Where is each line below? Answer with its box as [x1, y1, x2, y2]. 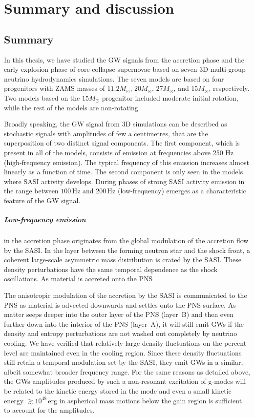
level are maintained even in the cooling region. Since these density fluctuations [4, 347, 242, 357]
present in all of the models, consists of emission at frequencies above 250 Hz [4, 147, 234, 157]
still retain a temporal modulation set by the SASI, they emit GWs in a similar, [4, 357, 243, 367]
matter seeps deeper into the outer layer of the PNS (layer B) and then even [4, 309, 234, 319]
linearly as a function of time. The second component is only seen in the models [4, 167, 243, 177]
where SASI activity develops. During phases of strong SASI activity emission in [4, 176, 245, 186]
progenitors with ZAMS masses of [4, 83, 105, 93]
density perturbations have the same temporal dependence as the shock [4, 264, 218, 274]
